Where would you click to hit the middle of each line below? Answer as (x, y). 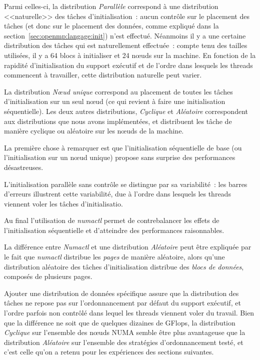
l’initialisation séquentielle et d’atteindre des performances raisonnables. (114, 230)
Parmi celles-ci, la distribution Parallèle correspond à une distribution (111, 6)
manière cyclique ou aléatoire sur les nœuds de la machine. (94, 131)
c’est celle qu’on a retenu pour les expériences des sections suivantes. (109, 352)
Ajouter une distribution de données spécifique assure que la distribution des (121, 293)
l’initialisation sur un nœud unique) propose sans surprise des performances (120, 157)
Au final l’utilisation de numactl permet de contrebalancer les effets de (112, 220)
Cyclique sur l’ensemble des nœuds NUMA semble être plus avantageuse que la (125, 332)
